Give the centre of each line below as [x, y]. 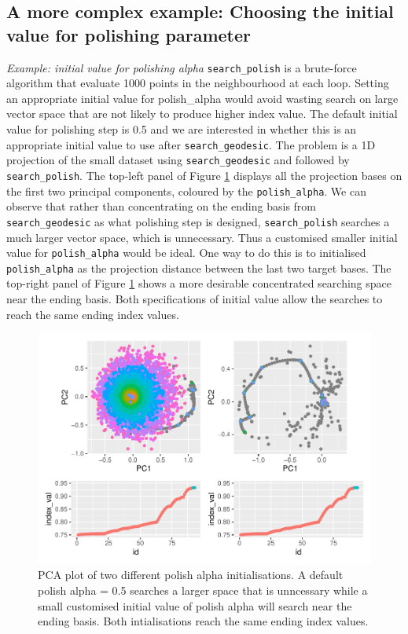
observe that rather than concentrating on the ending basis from [162, 206]
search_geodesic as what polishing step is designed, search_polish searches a [198, 221]
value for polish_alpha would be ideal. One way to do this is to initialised [186, 253]
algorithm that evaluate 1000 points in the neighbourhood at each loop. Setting [198, 83]
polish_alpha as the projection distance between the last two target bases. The [199, 268]
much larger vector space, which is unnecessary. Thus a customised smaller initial [202, 237]
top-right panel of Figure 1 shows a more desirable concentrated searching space [199, 283]
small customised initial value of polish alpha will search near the [195, 605]
